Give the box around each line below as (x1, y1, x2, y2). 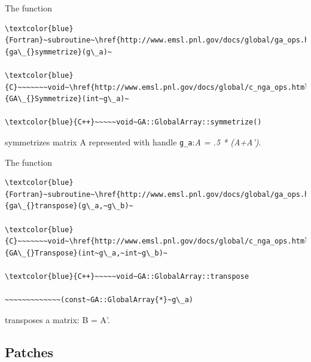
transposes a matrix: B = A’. (5, 313, 110, 326)
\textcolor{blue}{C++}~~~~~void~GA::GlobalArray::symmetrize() (5, 118, 262, 127)
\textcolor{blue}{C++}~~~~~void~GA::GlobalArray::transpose (5, 272, 249, 281)
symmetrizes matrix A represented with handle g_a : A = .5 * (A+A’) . (5, 135, 261, 148)
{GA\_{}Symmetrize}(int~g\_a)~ (5, 95, 129, 104)
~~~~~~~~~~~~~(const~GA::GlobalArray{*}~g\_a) (5, 296, 193, 305)
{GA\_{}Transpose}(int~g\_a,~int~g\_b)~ (5, 248, 168, 257)
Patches (5, 342, 54, 361)
